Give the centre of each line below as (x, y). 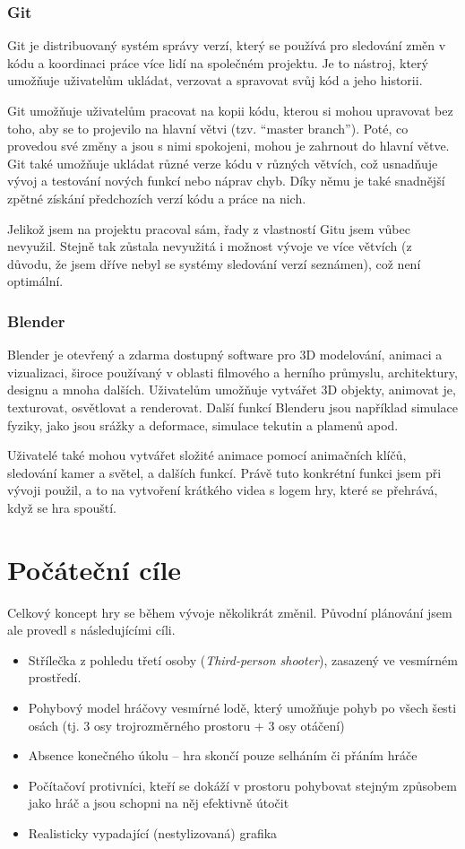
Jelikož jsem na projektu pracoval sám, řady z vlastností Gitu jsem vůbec (209, 228)
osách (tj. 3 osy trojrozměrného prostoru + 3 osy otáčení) (186, 725)
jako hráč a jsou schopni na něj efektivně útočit (159, 803)
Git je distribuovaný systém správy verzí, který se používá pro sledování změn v (227, 45)
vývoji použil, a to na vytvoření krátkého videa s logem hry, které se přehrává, (223, 490)
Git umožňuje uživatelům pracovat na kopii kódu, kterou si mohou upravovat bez (230, 110)
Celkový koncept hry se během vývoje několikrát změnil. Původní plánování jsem (230, 612)
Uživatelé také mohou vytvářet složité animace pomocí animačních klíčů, (207, 455)
